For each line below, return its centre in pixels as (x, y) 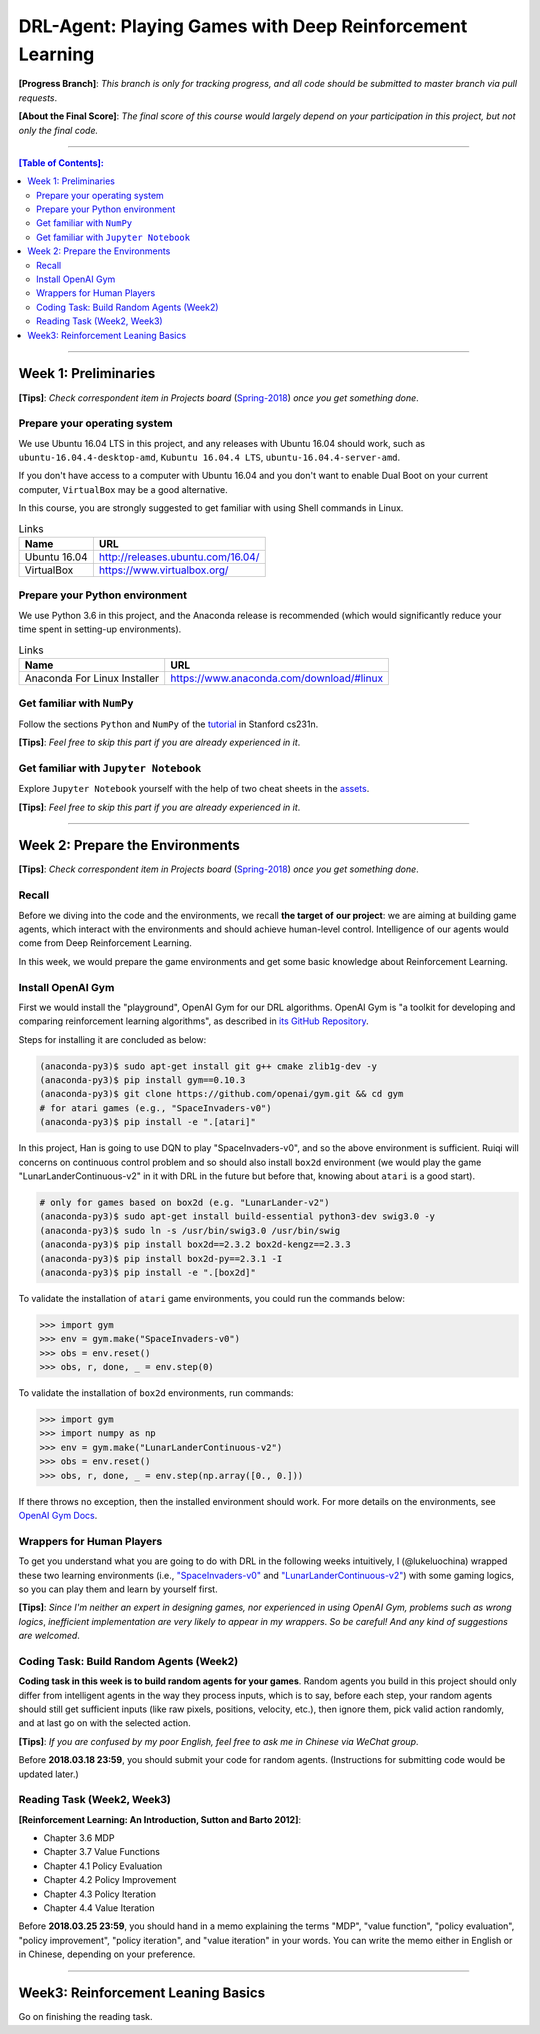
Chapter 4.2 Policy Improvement (110, 1880)
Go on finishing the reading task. (85, 2017)
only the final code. (58, 130)
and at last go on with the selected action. (105, 1723)
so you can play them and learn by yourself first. (118, 1589)
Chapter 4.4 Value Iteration (99, 1908)
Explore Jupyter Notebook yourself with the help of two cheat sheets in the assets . (194, 789)
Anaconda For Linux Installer (92, 678)
